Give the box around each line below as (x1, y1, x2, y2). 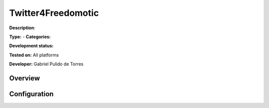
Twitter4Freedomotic (9, 7, 99, 18)
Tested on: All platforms (9, 52, 59, 58)
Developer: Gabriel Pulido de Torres (9, 61, 84, 67)
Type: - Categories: (9, 34, 51, 40)
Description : (9, 25, 36, 31)
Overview (9, 74, 40, 82)
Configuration (9, 90, 54, 98)
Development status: (9, 43, 54, 49)
